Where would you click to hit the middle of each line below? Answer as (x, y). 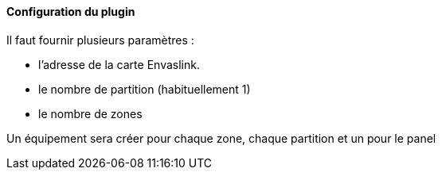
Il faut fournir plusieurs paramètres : (100, 40)
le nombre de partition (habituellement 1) (145, 89)
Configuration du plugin (71, 11)
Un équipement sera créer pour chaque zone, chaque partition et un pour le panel (221, 138)
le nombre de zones (90, 113)
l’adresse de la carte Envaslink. (119, 64)
